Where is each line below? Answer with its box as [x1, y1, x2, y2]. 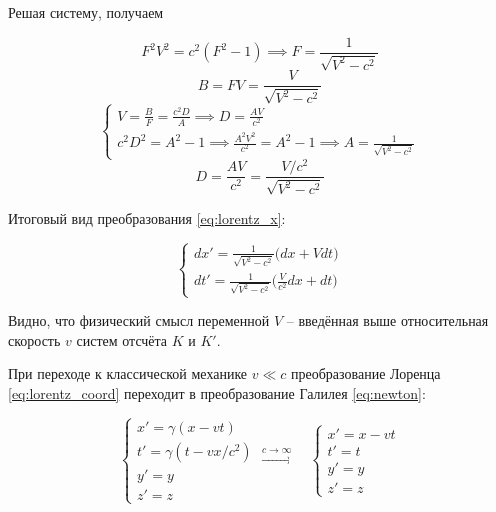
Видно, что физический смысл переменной [8, 310, 270, 331]
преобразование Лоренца [291, 363, 441, 384]
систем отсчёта [76, 329, 168, 350]
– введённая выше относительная [286, 310, 489, 331]
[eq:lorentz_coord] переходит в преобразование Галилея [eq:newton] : [8, 382, 426, 403]
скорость [8, 329, 61, 350]
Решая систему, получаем [8, 2, 164, 22]
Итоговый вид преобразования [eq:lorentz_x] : [8, 207, 286, 228]
